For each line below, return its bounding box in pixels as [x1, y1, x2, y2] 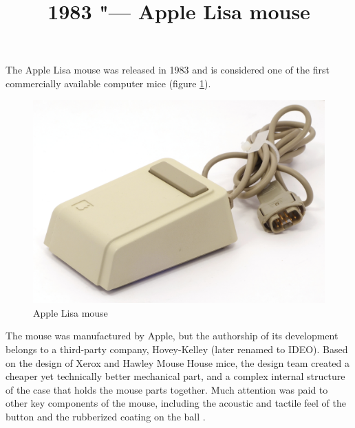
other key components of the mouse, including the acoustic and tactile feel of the [6, 396, 346, 410]
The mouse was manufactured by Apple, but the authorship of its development [6, 328, 338, 343]
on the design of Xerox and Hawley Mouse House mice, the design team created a [6, 355, 350, 370]
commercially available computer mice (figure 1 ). [6, 76, 211, 90]
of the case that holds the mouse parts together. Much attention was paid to [6, 382, 328, 396]
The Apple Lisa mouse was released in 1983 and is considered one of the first [6, 63, 330, 77]
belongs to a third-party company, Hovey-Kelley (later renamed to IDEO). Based [6, 341, 348, 356]
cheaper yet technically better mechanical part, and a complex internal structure [6, 369, 345, 383]
